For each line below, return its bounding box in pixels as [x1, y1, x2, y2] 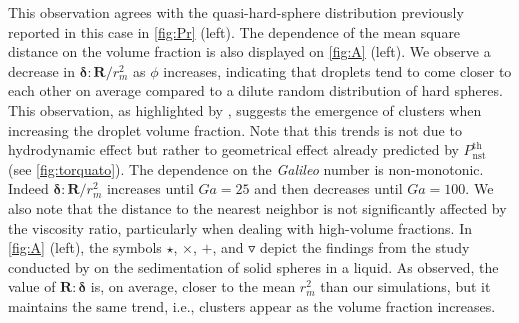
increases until [106, 178, 194, 199]
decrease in [8, 60, 75, 81]
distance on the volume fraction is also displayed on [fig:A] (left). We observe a [8, 41, 491, 62]
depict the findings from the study [259, 237, 470, 258]
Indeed [8, 178, 49, 199]
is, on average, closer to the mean [90, 276, 296, 297]
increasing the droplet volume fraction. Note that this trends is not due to [8, 119, 462, 140]
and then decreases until [254, 178, 403, 199]
